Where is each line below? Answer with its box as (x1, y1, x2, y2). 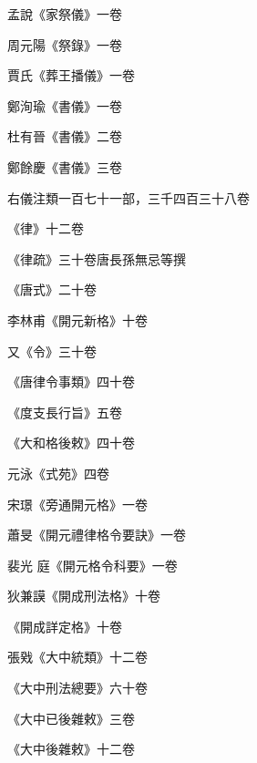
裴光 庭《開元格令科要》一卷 (7, 555, 178, 574)
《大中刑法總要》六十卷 (7, 678, 148, 697)
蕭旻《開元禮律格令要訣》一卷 (7, 525, 186, 544)
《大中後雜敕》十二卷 (7, 739, 135, 758)
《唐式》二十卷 (7, 280, 97, 299)
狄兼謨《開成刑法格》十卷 (7, 586, 160, 605)
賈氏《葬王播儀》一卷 (7, 66, 135, 85)
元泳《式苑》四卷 (7, 463, 109, 482)
